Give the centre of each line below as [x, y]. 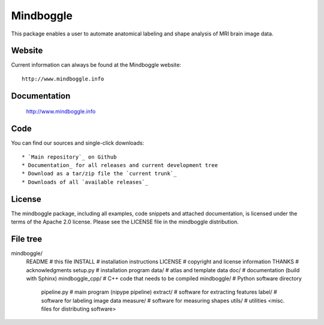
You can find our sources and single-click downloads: [77, 143]
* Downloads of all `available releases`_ [85, 182]
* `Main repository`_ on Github [69, 157]
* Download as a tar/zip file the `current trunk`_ [99, 174]
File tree [26, 239]
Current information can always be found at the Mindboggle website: [96, 65]
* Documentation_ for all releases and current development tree [120, 165]
